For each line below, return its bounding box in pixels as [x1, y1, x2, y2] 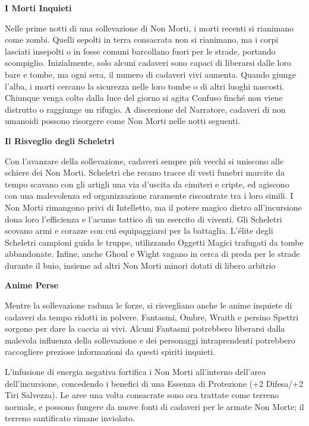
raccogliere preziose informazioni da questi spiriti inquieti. [5, 345, 215, 358]
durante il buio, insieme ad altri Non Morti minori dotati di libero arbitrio [5, 259, 276, 271]
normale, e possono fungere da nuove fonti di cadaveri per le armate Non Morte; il [5, 400, 304, 412]
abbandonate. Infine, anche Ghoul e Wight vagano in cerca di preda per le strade [5, 247, 300, 260]
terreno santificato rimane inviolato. [5, 412, 135, 424]
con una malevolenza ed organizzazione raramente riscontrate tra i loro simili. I [5, 189, 294, 202]
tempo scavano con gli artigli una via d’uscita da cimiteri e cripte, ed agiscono [5, 177, 289, 190]
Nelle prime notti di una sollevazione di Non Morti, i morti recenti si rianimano [5, 21, 294, 34]
